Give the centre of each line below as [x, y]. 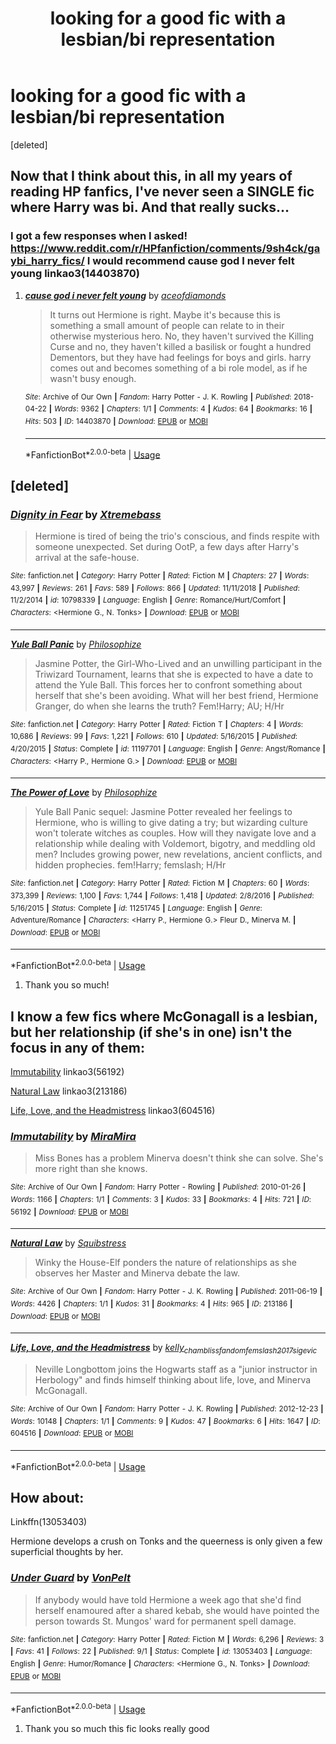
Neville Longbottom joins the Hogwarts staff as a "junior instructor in [176, 1369]
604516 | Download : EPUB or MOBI [72, 1433]
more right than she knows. [91, 1169]
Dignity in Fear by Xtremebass [86, 514]
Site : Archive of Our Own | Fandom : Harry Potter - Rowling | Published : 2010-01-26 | [158, 1187]
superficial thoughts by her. [67, 1552]
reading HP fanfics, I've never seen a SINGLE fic [162, 192]
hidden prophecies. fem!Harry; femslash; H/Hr [130, 865]
